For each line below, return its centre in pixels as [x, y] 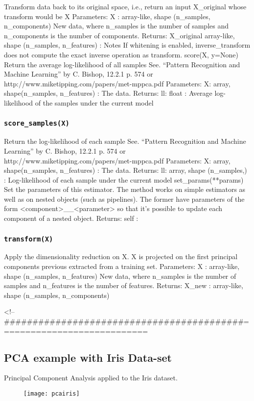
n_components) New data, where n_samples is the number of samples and [116, 26]
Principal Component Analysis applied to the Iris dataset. [91, 378]
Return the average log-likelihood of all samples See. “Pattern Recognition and [122, 64]
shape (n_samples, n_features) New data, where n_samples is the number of [120, 276]
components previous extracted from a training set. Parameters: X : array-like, [122, 266]
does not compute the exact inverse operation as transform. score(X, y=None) [121, 54]
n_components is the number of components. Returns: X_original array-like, [119, 35]
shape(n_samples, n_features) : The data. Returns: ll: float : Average [108, 93]
